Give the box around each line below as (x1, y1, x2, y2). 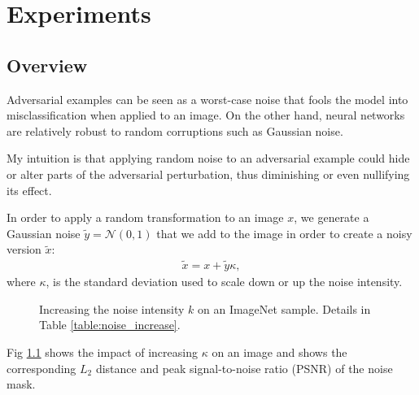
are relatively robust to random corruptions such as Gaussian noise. (7, 122, 343, 139)
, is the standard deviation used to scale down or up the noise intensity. (46, 273, 403, 290)
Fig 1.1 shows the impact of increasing (7, 343, 198, 360)
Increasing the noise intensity (39, 300, 185, 317)
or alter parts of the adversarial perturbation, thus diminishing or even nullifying (7, 165, 410, 182)
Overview (7, 52, 88, 77)
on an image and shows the (212, 343, 347, 360)
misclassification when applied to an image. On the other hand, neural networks (7, 106, 405, 124)
